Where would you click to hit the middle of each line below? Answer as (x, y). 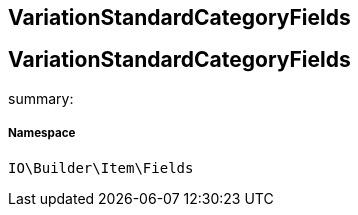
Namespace (42, 133)
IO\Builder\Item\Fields (101, 167)
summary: (41, 98)
